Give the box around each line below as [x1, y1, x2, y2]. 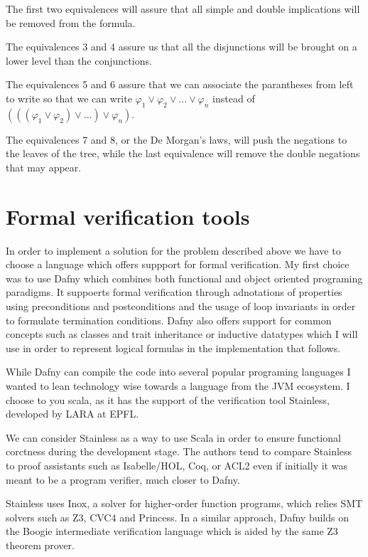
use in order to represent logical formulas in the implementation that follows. [6, 340, 341, 355]
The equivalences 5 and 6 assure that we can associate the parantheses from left [6, 77, 354, 92]
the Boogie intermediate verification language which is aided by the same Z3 [6, 524, 338, 539]
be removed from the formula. [6, 15, 136, 30]
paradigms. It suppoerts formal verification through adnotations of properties [6, 285, 342, 299]
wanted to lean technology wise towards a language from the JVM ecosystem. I [6, 378, 350, 393]
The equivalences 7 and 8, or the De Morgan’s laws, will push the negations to [6, 132, 347, 147]
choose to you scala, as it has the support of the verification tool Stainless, [6, 392, 330, 407]
